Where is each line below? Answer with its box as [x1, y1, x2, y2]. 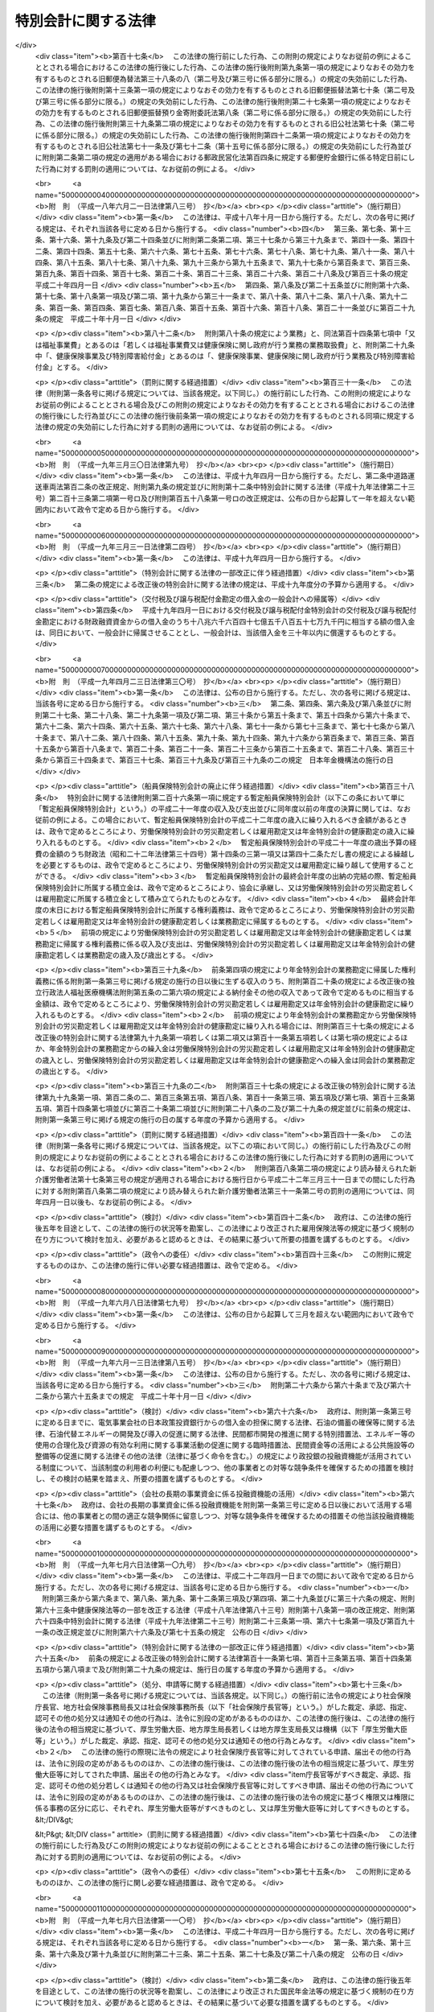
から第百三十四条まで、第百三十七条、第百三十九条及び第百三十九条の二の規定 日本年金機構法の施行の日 [41, 755, 394, 765]
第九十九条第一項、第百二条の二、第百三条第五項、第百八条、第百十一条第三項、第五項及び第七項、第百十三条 [41, 1092, 408, 1102]
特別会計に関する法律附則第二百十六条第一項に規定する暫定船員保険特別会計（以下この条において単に [67, 793, 405, 802]
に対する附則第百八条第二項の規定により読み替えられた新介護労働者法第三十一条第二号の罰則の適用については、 [35, 1185, 408, 1195]
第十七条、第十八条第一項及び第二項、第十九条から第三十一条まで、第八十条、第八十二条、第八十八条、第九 [35, 291, 394, 301]
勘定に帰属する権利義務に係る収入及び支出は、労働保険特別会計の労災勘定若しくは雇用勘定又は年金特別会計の [41, 938, 408, 949]
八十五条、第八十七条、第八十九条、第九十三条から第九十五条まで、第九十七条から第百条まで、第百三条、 [63, 258, 415, 267]
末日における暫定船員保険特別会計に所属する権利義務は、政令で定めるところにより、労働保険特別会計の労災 [48, 905, 408, 915]
